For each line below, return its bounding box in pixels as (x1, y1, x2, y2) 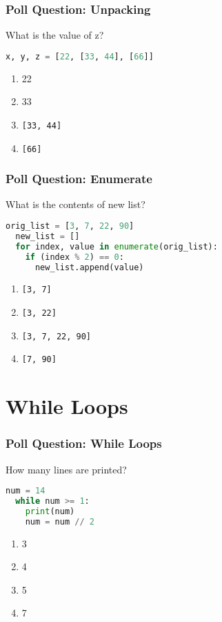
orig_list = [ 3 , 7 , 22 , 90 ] (6, 221, 134, 231)
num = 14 (6, 486, 46, 496)
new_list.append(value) (34, 262, 144, 272)
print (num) (25, 506, 75, 516)
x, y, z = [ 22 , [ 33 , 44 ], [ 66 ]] (6, 51, 154, 62)
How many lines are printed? (6, 462, 127, 476)
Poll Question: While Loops (6, 435, 162, 452)
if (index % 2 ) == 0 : (25, 252, 124, 262)
